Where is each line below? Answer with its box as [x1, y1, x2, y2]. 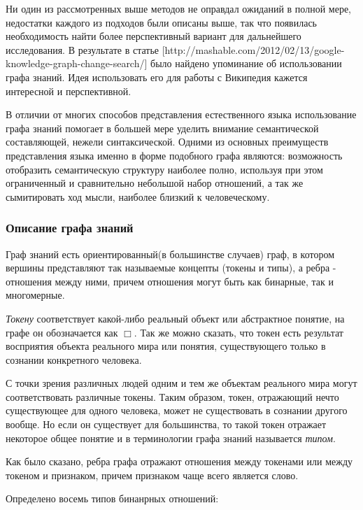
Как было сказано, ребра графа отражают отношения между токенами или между [6, 454, 353, 469]
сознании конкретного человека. [6, 352, 142, 367]
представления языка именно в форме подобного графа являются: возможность [6, 148, 343, 162]
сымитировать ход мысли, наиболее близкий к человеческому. [6, 189, 270, 204]
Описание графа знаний [6, 219, 134, 236]
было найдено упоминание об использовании [150, 56, 342, 71]
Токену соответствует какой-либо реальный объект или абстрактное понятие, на [6, 311, 345, 325]
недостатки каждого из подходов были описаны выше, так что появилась [6, 15, 317, 29]
